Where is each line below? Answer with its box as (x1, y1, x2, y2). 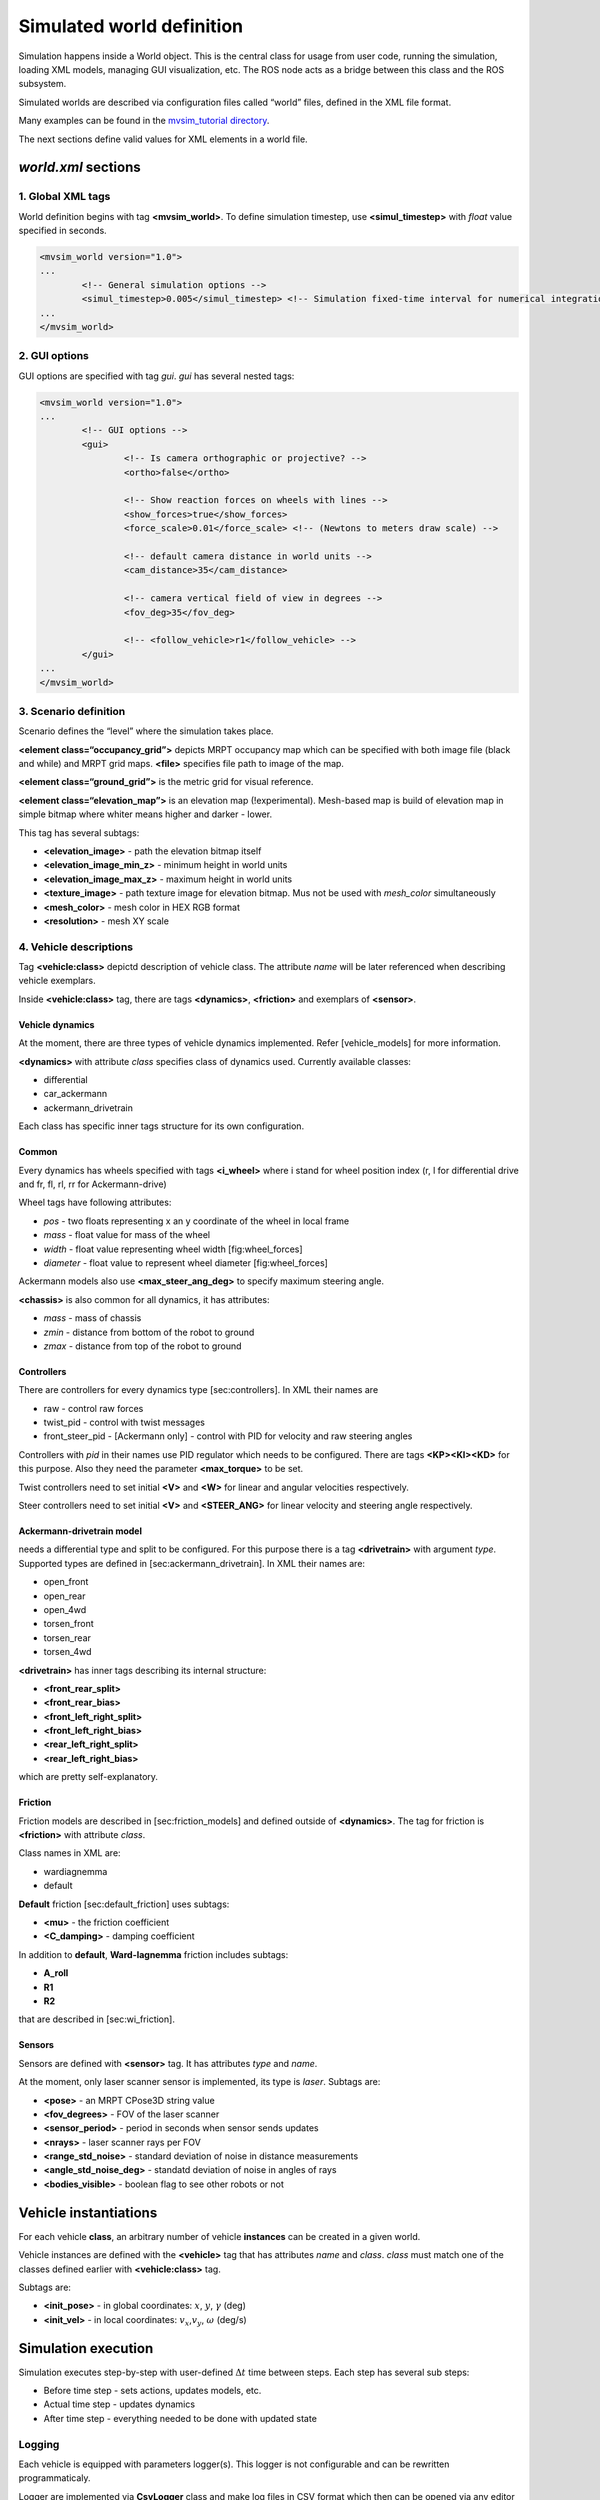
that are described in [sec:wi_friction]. (18, 2013, 175, 2025)
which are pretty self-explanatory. (18, 1771, 159, 1783)
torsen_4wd (43, 1646, 92, 1658)
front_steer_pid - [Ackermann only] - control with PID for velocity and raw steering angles (43, 1430, 413, 1442)
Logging (18, 2437, 60, 2451)
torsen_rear (43, 1631, 92, 1644)
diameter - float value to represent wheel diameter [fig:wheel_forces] (43, 1256, 329, 1269)
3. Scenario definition (18, 704, 126, 718)
